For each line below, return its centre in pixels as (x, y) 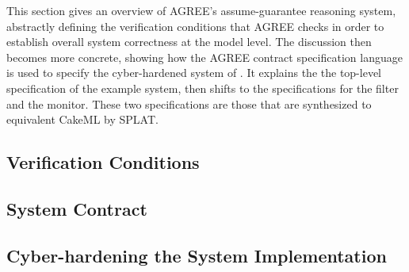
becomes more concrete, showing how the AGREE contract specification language (204, 57)
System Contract (77, 208)
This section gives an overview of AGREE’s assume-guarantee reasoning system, (201, 10)
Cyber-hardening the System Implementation (197, 255)
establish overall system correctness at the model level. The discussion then (189, 42)
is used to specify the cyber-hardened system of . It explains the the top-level (194, 73)
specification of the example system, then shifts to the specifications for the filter (203, 88)
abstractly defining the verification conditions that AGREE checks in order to (195, 26)
